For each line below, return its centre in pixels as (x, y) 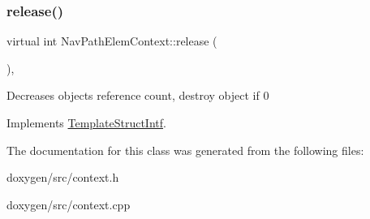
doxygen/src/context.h (63, 177)
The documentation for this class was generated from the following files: (185, 150)
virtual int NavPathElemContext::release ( (112, 41)
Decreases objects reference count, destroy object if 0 (138, 95)
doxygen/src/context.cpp (69, 204)
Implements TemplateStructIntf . (86, 122)
